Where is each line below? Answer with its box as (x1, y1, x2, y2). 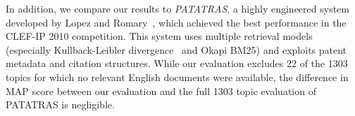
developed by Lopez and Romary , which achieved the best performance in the (6, 15, 347, 29)
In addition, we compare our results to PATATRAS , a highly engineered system (6, 1, 349, 15)
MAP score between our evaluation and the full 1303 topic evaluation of (6, 83, 316, 98)
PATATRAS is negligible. (6, 97, 115, 112)
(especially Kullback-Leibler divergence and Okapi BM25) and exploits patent (6, 42, 347, 57)
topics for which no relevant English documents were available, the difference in (6, 69, 349, 84)
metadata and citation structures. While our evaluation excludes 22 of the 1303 (6, 56, 348, 71)
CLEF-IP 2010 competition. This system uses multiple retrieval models (6, 29, 313, 43)
